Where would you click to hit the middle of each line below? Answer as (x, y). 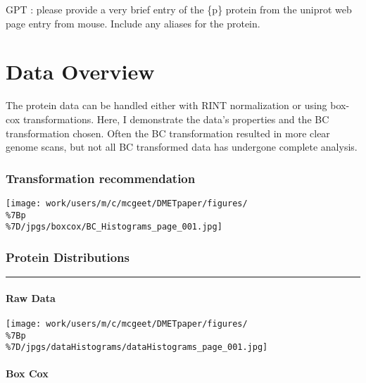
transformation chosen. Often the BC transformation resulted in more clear (168, 133)
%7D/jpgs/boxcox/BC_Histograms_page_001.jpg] (114, 227)
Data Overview (80, 71)
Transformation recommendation (101, 178)
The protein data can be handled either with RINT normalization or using (166, 105)
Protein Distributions (68, 257)
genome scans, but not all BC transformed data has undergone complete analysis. (182, 147)
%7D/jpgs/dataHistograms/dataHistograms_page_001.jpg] (137, 347)
